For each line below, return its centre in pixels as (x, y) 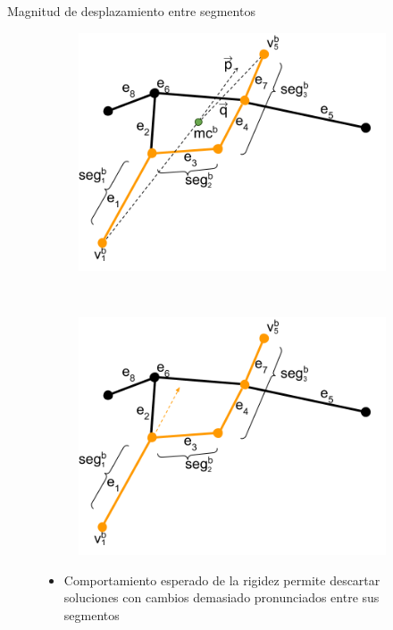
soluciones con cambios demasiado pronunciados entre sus (222, 597)
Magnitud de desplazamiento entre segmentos (131, 11)
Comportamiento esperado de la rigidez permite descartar (222, 580)
